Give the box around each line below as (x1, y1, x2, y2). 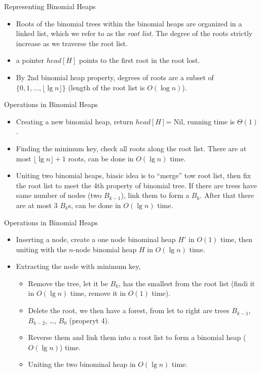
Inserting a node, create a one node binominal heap (16, 234, 176, 245)
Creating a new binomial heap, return (16, 116, 133, 126)
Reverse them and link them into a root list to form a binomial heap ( (28, 332, 246, 343)
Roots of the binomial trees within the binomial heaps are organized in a (16, 18, 242, 28)
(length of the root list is (68, 82, 145, 92)
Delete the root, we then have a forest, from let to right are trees (28, 305, 230, 316)
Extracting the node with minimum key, (16, 261, 141, 272)
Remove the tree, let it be (28, 278, 108, 288)
